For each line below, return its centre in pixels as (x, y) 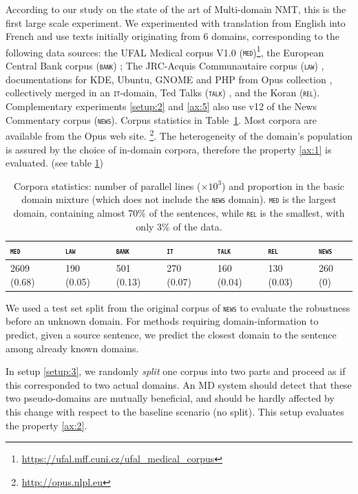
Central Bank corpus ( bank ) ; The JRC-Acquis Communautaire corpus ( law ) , (165, 66)
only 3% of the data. (179, 226)
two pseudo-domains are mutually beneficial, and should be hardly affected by (170, 398)
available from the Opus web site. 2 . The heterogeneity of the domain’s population (179, 135)
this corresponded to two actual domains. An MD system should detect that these (179, 384)
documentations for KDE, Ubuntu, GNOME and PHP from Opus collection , (169, 79)
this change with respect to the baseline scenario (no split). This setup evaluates (175, 411)
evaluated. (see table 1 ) (55, 163)
